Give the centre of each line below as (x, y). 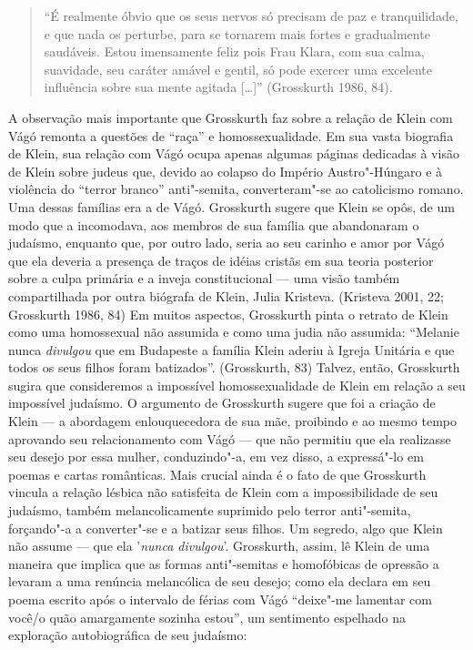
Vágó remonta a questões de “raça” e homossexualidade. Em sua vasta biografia (231, 135)
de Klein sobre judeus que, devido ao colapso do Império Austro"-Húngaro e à (226, 171)
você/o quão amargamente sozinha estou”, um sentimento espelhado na (207, 617)
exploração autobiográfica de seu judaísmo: (128, 635)
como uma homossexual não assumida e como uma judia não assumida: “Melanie (234, 332)
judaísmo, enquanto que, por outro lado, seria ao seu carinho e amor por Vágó (226, 243)
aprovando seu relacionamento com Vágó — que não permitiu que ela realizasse (230, 438)
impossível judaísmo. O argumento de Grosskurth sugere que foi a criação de (222, 403)
